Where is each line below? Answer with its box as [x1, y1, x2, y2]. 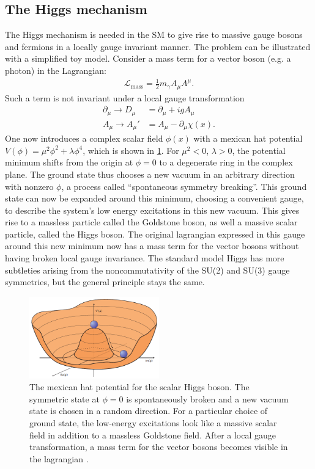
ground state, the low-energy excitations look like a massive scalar [29, 416, 277, 429]
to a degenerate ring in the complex [159, 156, 293, 169]
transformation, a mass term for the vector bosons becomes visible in [29, 440, 288, 453]
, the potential [232, 144, 286, 156]
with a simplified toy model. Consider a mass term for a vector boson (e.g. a [5, 52, 291, 65]
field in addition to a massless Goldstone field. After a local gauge [29, 428, 276, 441]
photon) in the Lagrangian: [5, 64, 106, 76]
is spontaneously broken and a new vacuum [126, 392, 289, 405]
